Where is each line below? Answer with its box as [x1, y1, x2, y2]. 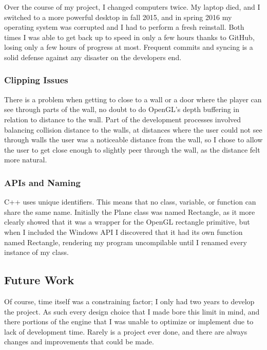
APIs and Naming [4, 176, 81, 189]
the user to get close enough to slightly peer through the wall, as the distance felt [4, 144, 260, 155]
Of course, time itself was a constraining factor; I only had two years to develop [4, 296, 255, 306]
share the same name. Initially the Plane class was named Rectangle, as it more [4, 206, 255, 217]
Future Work [4, 272, 74, 288]
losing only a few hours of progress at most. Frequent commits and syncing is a [4, 42, 253, 52]
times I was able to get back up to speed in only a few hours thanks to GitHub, [4, 31, 255, 42]
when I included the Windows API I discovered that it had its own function [4, 226, 243, 237]
